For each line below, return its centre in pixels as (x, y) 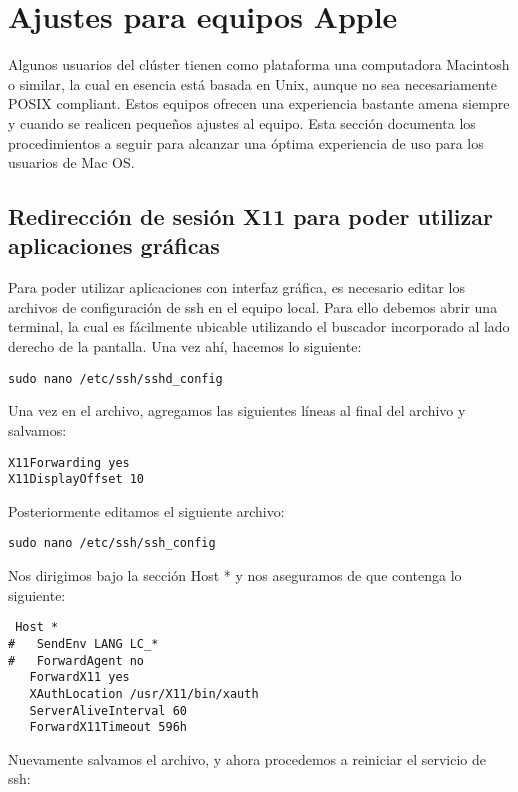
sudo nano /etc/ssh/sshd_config (115, 378)
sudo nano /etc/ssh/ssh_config (112, 543)
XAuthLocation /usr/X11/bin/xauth (144, 693)
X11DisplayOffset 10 (76, 479)
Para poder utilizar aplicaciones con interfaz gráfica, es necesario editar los (236, 287)
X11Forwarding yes (69, 462)
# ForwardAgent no (76, 660)
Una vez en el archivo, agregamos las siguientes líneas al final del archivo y (237, 410)
